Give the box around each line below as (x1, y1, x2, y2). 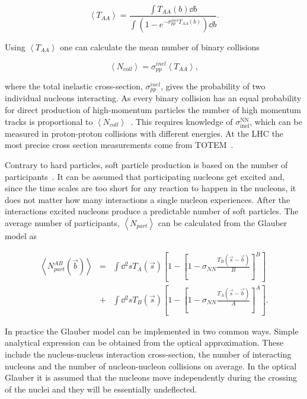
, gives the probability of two (161, 80, 266, 92)
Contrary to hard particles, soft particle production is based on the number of (5, 158, 288, 170)
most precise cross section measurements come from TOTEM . (5, 139, 234, 151)
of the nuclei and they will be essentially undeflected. (5, 382, 197, 395)
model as (5, 229, 37, 242)
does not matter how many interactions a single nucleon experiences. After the (5, 193, 290, 205)
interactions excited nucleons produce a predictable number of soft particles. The (5, 205, 299, 217)
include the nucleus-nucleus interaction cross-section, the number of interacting (5, 348, 292, 361)
